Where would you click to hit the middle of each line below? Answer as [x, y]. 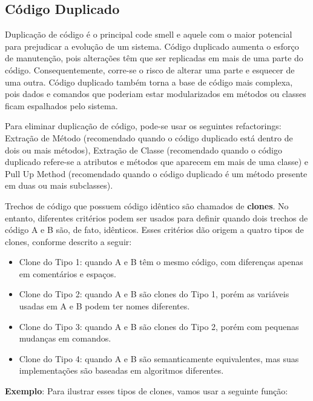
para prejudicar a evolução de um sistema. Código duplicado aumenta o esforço [152, 46]
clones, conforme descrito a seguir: [68, 241]
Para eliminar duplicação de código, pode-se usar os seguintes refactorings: [143, 126]
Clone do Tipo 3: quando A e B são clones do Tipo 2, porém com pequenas [159, 326]
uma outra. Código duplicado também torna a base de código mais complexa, [149, 82]
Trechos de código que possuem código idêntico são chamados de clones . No [147, 205]
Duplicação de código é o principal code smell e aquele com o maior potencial [149, 34]
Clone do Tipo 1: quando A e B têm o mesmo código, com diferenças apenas [161, 262]
